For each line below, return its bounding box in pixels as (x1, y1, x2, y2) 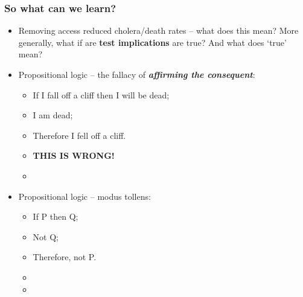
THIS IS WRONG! (33, 149, 115, 162)
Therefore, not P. (33, 251, 97, 263)
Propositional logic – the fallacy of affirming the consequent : (18, 68, 255, 80)
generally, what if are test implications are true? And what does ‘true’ (18, 36, 287, 48)
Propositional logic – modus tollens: (18, 190, 151, 202)
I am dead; (33, 109, 73, 121)
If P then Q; (33, 210, 78, 223)
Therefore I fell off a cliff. (33, 129, 126, 141)
